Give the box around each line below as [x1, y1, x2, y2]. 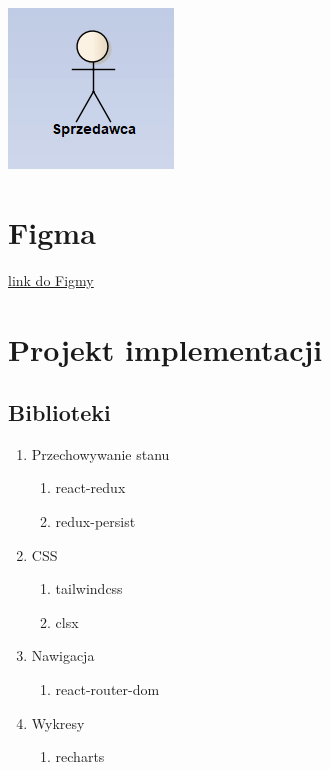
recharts [55, 746, 105, 767]
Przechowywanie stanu [31, 443, 170, 464]
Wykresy [31, 712, 85, 733]
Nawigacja [31, 645, 95, 666]
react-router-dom [55, 679, 160, 700]
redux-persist [55, 511, 136, 532]
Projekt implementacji [8, 328, 323, 369]
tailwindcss [55, 578, 123, 599]
